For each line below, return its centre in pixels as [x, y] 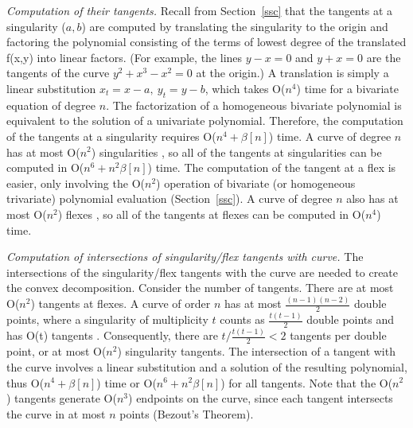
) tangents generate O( [62, 398]
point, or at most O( [56, 351]
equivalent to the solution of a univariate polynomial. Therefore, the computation [205, 121]
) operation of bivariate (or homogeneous [256, 183]
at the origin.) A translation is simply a [292, 73]
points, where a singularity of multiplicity [107, 319]
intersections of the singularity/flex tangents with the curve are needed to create [203, 272]
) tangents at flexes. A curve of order [121, 303]
